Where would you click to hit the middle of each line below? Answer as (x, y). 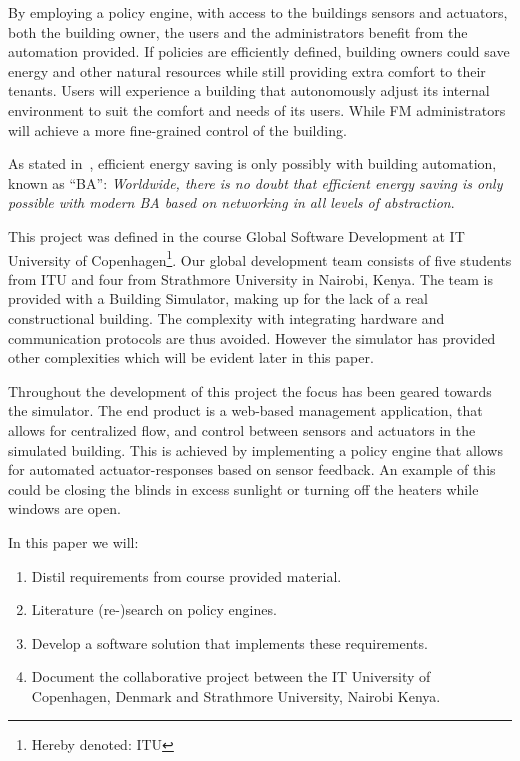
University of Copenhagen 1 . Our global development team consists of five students (260, 258)
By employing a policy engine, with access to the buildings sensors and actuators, (258, 12)
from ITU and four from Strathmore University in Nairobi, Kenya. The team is (251, 278)
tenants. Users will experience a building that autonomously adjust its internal (249, 90)
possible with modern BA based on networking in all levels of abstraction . (231, 202)
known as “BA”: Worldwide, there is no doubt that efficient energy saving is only (255, 182)
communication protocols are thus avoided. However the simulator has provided (252, 337)
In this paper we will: (73, 541)
